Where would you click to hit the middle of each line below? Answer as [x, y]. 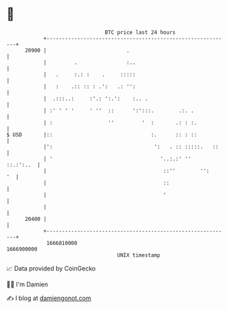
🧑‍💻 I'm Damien [27, 284]
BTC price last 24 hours [140, 32]
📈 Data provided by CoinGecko [51, 268]
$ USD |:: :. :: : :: [102, 135]
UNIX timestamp [139, 255]
